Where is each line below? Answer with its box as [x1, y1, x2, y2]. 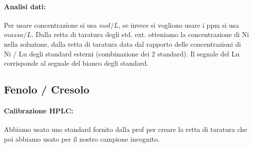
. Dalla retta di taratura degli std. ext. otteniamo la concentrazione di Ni [31, 29, 249, 39]
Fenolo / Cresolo [4, 82, 90, 97]
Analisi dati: [4, 1, 46, 11]
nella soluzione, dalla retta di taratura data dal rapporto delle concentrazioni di [4, 38, 241, 49]
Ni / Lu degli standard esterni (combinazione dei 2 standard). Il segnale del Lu [4, 48, 240, 58]
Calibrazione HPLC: [4, 106, 73, 116]
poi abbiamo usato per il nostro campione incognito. [4, 133, 160, 144]
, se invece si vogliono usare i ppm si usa [118, 19, 239, 30]
